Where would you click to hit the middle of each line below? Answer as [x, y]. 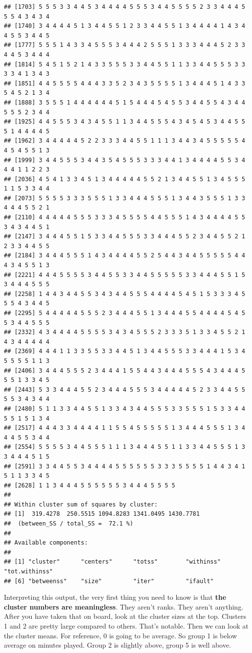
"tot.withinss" [29, 572]
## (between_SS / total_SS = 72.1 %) [69, 524]
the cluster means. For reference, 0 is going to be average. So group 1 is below [121, 635]
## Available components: [46, 543]
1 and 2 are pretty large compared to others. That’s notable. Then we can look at [126, 626]
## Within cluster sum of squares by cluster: [81, 504]
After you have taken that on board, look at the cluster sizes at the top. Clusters [125, 616]
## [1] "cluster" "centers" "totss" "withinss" [112, 562]
